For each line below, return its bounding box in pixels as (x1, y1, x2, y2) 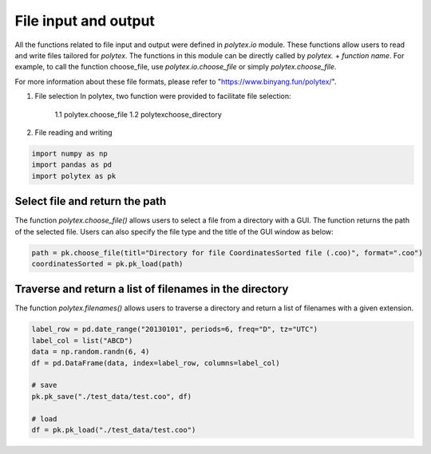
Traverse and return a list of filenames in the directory (14, 282, 289, 296)
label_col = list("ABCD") (31, 336, 133, 345)
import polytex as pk (31, 172, 117, 180)
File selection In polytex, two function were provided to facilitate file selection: (34, 92, 291, 101)
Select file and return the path (14, 195, 167, 208)
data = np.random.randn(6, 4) (31, 347, 150, 357)
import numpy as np (31, 148, 108, 158)
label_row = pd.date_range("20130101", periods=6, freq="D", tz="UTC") (31, 325, 318, 334)
